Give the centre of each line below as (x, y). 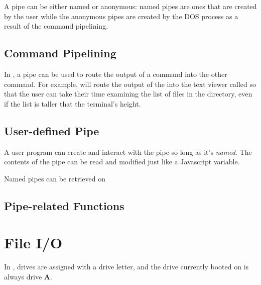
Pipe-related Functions (64, 205)
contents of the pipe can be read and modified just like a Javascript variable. (122, 162)
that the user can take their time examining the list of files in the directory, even (128, 94)
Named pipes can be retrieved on (55, 178)
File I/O (33, 243)
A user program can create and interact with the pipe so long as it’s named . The (128, 152)
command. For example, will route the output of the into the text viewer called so (130, 84)
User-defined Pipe (52, 130)
